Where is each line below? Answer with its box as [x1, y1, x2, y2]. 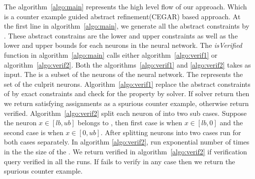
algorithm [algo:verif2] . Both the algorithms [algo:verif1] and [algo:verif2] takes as [4, 59, 251, 70]
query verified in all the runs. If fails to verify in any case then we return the [4, 156, 235, 166]
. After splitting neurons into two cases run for [100, 127, 241, 137]
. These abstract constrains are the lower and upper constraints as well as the [4, 30, 238, 40]
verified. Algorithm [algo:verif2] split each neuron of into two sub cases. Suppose [4, 107, 247, 118]
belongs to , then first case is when [77, 117, 182, 128]
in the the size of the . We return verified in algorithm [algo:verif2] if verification [4, 146, 247, 156]
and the [220, 117, 243, 128]
